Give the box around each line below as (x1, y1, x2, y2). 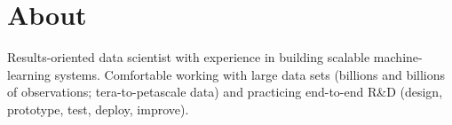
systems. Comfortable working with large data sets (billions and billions (54, 65, 446, 83)
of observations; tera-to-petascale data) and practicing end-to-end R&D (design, (7, 82, 443, 101)
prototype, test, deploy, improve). (7, 99, 189, 118)
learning (7, 65, 52, 83)
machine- (373, 48, 423, 66)
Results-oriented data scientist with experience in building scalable (7, 48, 370, 66)
